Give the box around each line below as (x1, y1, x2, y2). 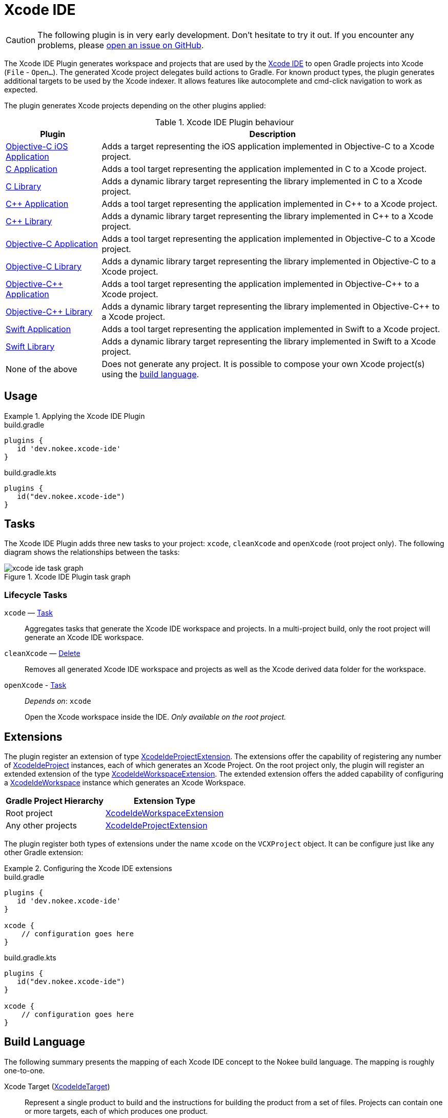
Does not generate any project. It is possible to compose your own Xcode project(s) (101, 358, 425, 369)
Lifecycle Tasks (4, 589, 68, 600)
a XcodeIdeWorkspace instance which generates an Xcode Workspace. (4, 778, 246, 787)
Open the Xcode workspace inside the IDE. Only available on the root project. (25, 712, 287, 722)
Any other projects (6, 820, 77, 831)
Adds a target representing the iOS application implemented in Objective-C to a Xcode (101, 141, 435, 151)
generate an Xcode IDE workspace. (25, 633, 144, 642)
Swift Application (6, 323, 71, 334)
